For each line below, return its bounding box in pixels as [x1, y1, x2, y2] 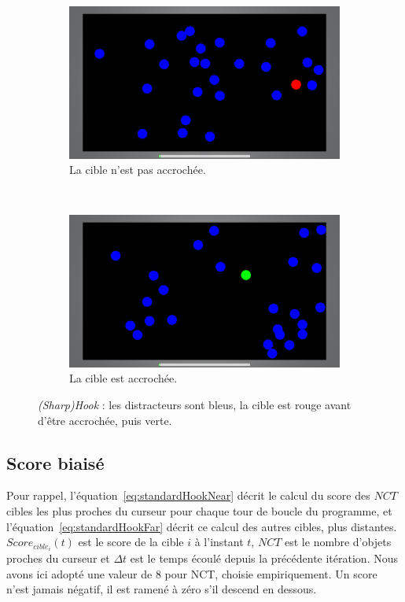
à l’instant [194, 534, 244, 550]
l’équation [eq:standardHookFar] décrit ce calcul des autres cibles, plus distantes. [6, 518, 397, 534]
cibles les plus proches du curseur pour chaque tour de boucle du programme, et [6, 502, 392, 519]
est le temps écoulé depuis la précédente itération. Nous [130, 550, 398, 567]
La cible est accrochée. [69, 370, 178, 386]
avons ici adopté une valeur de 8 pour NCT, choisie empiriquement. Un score [6, 565, 377, 582]
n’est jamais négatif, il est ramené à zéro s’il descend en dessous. [6, 581, 317, 597]
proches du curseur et [6, 550, 110, 567]
